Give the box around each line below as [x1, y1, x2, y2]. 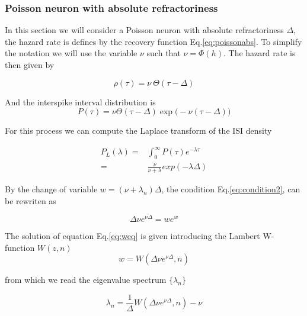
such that [146, 47, 181, 59]
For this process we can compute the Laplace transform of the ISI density [5, 124, 272, 137]
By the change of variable [5, 182, 98, 195]
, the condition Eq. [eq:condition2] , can [161, 182, 300, 195]
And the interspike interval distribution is [5, 95, 156, 108]
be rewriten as [5, 194, 56, 207]
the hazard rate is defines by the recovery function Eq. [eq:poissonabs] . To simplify [5, 35, 302, 47]
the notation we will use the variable [5, 47, 137, 59]
